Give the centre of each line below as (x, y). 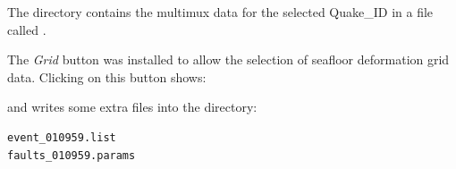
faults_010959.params (72, 155)
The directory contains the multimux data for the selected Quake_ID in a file (220, 12)
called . (27, 29)
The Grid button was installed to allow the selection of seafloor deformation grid (228, 59)
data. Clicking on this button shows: (107, 76)
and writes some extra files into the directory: (132, 107)
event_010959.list (62, 137)
